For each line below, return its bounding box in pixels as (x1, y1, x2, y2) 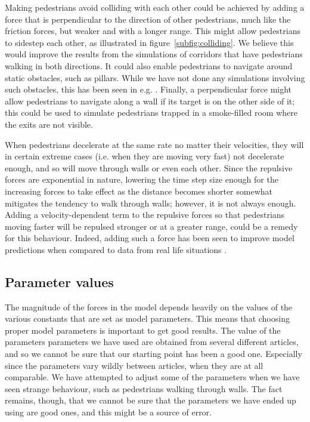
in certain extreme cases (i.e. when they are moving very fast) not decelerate (5, 150, 284, 162)
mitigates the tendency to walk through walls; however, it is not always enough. (5, 196, 296, 209)
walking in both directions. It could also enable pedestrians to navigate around (5, 59, 293, 72)
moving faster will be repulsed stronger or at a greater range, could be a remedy (5, 220, 298, 232)
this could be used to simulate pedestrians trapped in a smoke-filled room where (5, 106, 297, 119)
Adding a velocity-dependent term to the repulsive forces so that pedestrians (5, 208, 285, 221)
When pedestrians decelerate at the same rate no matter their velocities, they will (5, 138, 304, 150)
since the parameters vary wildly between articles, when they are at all (5, 359, 263, 371)
